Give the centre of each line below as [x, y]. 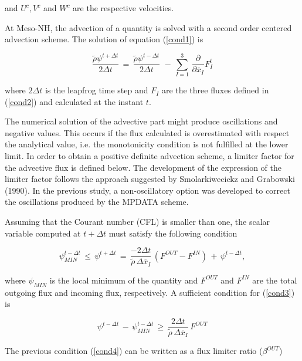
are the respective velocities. [123, 8]
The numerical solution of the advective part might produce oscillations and [141, 121]
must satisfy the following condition [173, 233]
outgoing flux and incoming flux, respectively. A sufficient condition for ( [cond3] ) [150, 292]
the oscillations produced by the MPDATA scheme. [97, 202]
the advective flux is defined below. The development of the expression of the [143, 167]
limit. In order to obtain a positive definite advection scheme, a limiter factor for [150, 156]
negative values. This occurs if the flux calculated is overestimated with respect [147, 132]
